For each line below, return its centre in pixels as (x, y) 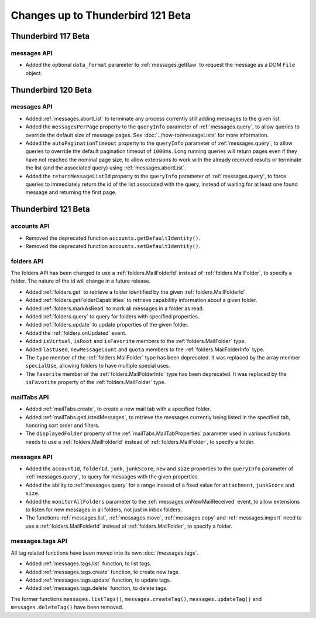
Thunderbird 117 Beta (50, 36)
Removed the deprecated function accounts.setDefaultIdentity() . (113, 246)
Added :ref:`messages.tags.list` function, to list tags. (88, 563)
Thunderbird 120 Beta (51, 90)
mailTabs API (30, 397)
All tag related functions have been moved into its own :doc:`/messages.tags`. (105, 553)
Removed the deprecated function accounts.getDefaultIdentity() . (113, 238)
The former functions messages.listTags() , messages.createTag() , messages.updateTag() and (136, 599)
